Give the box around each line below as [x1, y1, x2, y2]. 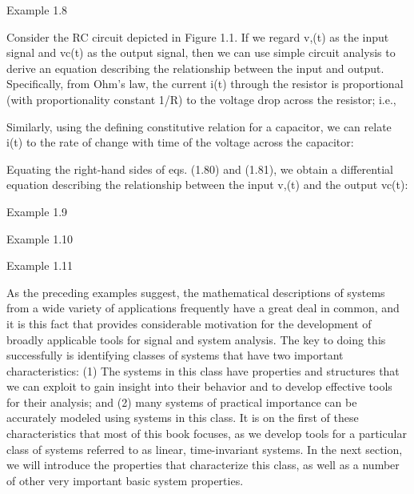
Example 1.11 [6, 257, 74, 274]
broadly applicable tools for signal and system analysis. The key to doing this [6, 331, 386, 347]
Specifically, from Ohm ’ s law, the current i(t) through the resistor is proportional [6, 75, 404, 92]
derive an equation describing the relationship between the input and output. [6, 59, 384, 76]
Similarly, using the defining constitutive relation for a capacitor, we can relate [6, 118, 392, 135]
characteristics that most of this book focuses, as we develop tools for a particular [6, 425, 407, 442]
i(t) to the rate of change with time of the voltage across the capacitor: [6, 134, 354, 151]
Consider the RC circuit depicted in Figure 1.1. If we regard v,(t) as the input [6, 28, 389, 45]
